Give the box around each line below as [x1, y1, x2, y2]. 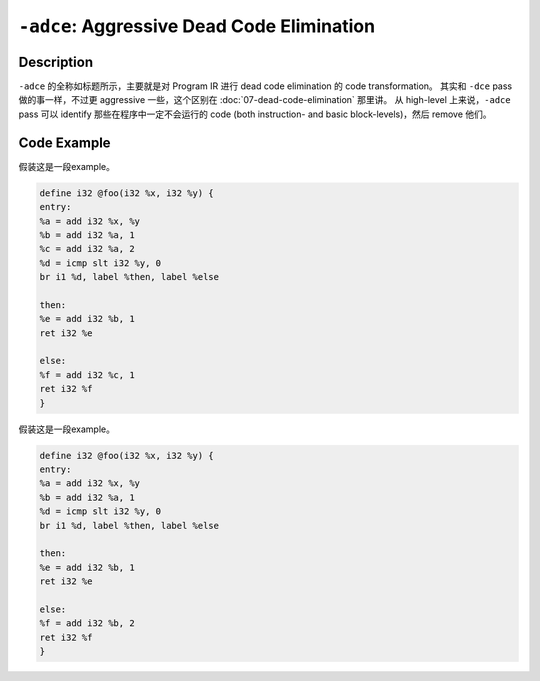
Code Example [18, 134, 111, 151]
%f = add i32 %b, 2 [39, 618, 135, 629]
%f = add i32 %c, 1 [39, 369, 135, 380]
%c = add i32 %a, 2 [39, 243, 135, 255]
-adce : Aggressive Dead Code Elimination [18, 15, 375, 37]
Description [18, 53, 94, 70]
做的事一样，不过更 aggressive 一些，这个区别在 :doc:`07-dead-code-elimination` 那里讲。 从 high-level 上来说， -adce [18, 94, 511, 106]
